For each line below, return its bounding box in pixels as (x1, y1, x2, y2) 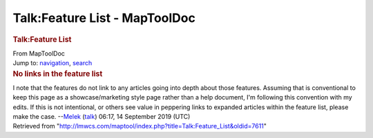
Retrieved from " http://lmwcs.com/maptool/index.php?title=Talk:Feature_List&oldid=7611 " (12, 122, 267, 130)
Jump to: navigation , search (12, 59, 93, 67)
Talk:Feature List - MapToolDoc (12, 10, 196, 25)
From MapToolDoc (12, 49, 66, 58)
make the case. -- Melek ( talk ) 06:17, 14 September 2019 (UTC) (12, 113, 191, 121)
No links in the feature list (12, 69, 103, 78)
